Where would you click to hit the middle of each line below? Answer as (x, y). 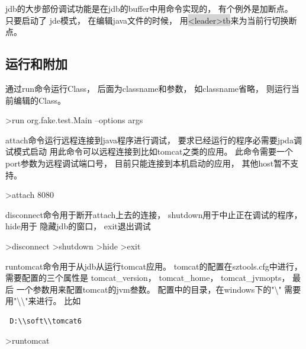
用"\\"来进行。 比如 (43, 301)
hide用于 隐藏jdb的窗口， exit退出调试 (78, 226)
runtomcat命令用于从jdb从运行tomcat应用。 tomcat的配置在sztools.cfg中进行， (154, 266)
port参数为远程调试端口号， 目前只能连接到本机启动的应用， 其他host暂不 (148, 163)
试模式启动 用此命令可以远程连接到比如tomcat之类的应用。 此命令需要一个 (149, 151)
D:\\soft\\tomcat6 (46, 321)
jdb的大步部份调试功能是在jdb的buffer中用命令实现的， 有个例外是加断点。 (149, 8)
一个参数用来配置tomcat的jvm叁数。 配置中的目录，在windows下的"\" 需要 (159, 289)
